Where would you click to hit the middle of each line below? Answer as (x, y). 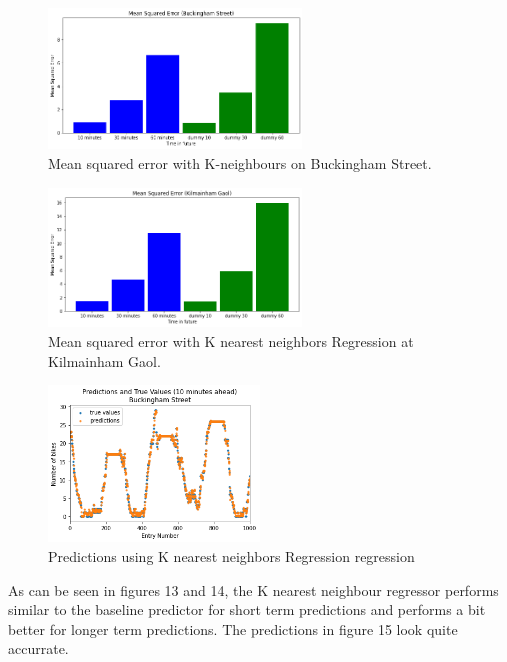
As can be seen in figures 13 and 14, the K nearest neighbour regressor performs (253, 589)
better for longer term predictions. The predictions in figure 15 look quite (233, 628)
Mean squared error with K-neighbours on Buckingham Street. (240, 163)
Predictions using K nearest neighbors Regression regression (231, 556)
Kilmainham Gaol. (104, 360)
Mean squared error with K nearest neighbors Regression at (231, 340)
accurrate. (38, 648)
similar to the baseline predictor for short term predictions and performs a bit (247, 609)
